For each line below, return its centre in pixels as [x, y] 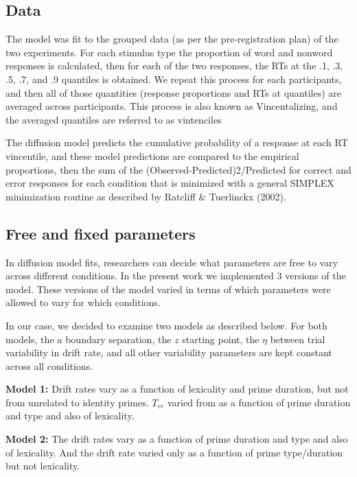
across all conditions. [49, 365]
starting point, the [221, 339]
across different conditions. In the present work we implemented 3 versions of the [176, 276]
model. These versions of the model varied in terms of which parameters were [168, 289]
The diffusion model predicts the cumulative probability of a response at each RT [177, 142]
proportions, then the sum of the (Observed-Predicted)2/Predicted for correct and [178, 169]
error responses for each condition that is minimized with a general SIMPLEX [170, 183]
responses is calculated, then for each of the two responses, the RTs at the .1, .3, [174, 66]
